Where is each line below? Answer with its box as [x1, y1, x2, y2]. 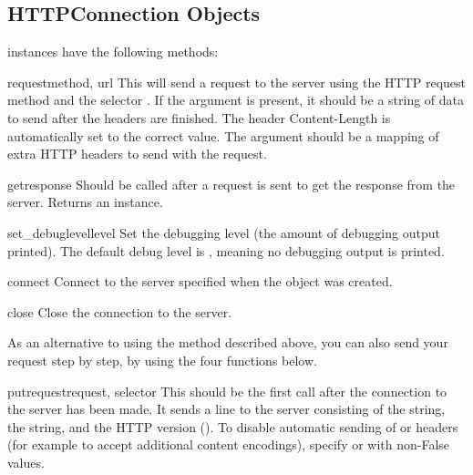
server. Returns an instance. [7, 192, 163, 212]
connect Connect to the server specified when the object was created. [7, 272, 393, 291]
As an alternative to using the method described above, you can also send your [7, 333, 448, 352]
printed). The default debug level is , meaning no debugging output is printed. [7, 241, 445, 260]
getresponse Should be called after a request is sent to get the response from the [7, 174, 456, 193]
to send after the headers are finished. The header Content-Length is [7, 108, 391, 127]
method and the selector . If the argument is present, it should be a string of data [7, 90, 465, 109]
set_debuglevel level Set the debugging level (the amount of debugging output [7, 222, 440, 242]
